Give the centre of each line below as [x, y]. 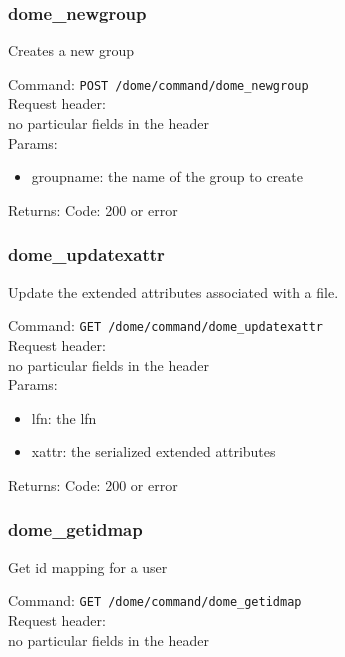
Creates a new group [71, 50]
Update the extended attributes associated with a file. [173, 291]
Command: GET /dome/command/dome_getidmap [155, 600]
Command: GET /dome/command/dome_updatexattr [165, 325]
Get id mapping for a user [88, 566]
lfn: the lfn [64, 417]
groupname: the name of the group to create [167, 176]
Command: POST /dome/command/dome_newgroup [158, 83]
